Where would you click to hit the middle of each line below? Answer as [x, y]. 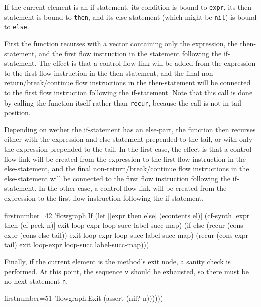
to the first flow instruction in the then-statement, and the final [102, 73]
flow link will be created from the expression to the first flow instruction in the [125, 159]
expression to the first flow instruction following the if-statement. [104, 198]
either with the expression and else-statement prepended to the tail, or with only [128, 139]
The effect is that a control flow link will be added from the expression [147, 63]
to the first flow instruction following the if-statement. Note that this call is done [128, 92]
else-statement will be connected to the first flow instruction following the [117, 178]
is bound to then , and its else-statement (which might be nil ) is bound [147, 16]
